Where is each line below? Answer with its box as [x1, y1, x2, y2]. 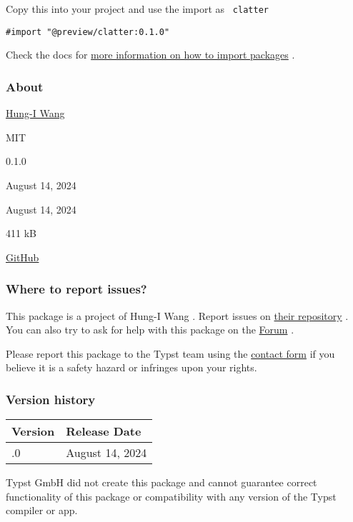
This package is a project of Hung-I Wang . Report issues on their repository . [6, 308, 349, 323]
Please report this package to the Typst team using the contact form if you [6, 346, 335, 361]
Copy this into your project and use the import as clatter [6, 1, 269, 16]
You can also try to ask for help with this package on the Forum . [6, 322, 294, 337]
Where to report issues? [6, 280, 147, 298]
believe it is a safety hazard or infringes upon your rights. [6, 360, 257, 375]
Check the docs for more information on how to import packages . [6, 47, 295, 62]
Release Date [66, 423, 141, 440]
